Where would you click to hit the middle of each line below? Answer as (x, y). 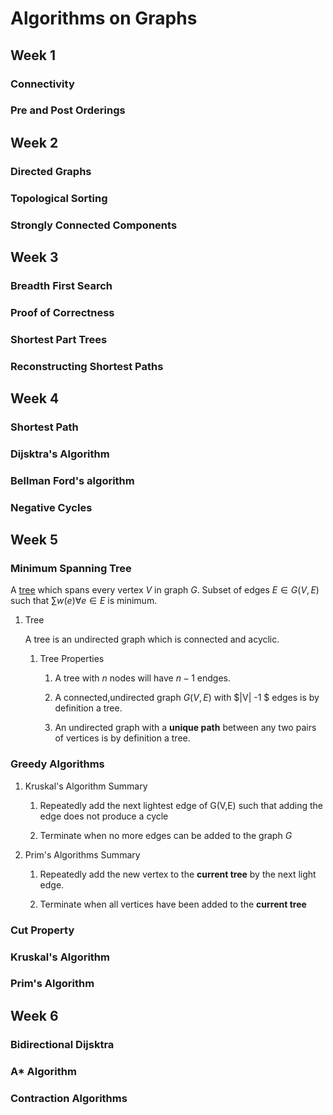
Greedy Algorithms (57, 764)
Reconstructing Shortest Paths (87, 366)
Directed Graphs (51, 171)
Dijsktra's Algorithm (60, 454)
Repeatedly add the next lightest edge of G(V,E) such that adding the (181, 805)
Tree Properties (72, 659)
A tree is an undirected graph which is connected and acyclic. (152, 639)
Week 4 (35, 398)
